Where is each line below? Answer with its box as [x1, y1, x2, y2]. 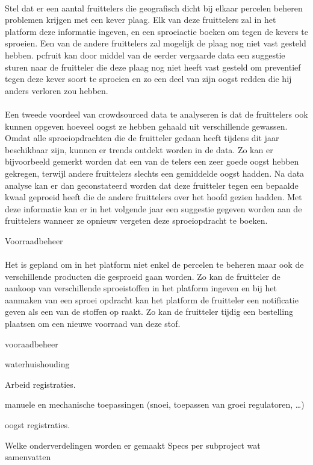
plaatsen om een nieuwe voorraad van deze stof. [5, 317, 181, 330]
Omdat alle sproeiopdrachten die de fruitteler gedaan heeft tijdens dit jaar [5, 131, 279, 144]
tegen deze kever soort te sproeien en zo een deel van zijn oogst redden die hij [5, 72, 292, 85]
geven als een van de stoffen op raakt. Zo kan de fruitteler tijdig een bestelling [5, 305, 294, 318]
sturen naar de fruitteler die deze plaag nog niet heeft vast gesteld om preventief [5, 60, 301, 73]
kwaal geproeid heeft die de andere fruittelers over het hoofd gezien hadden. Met [5, 191, 302, 203]
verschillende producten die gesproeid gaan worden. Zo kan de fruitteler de [5, 270, 280, 282]
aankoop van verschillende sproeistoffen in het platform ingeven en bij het [5, 282, 277, 294]
